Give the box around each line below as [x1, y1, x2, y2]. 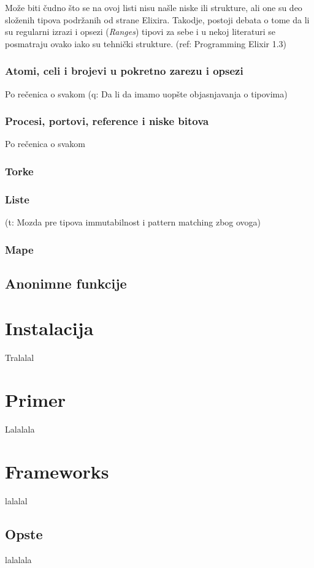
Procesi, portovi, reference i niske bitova [5, 113, 209, 129]
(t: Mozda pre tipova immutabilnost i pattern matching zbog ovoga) [5, 216, 261, 229]
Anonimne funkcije [5, 273, 127, 292]
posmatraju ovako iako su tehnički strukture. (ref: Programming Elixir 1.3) [5, 37, 287, 50]
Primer [5, 387, 66, 412]
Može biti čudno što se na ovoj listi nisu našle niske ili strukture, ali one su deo [5, 1, 302, 13]
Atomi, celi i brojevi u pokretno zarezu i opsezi [5, 63, 243, 78]
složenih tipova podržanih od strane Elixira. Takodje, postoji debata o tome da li [5, 13, 310, 26]
